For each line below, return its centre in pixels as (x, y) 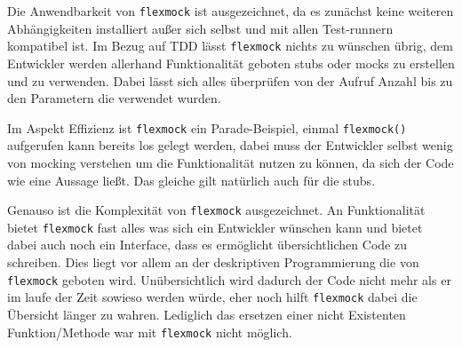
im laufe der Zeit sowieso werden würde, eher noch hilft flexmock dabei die (212, 297)
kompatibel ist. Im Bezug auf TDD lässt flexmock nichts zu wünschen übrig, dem (230, 46)
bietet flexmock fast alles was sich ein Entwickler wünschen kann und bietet (215, 227)
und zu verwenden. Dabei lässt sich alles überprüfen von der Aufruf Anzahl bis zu (230, 80)
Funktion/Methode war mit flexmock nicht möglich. (150, 332)
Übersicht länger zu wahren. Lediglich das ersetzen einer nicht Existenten (207, 314)
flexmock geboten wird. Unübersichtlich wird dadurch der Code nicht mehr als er (229, 279)
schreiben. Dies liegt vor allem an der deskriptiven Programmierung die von (213, 262)
